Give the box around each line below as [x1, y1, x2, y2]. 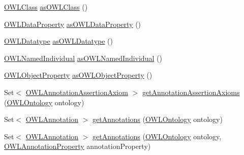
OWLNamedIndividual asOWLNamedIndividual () [4, 52, 162, 63]
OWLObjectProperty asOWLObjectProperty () [4, 70, 152, 80]
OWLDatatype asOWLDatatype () [4, 36, 113, 46]
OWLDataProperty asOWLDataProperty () [4, 18, 141, 29]
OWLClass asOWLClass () [4, 2, 88, 12]
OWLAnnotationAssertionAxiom [25, 86, 128, 97]
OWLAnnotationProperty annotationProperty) [4, 141, 151, 151]
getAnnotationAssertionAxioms [142, 86, 240, 97]
